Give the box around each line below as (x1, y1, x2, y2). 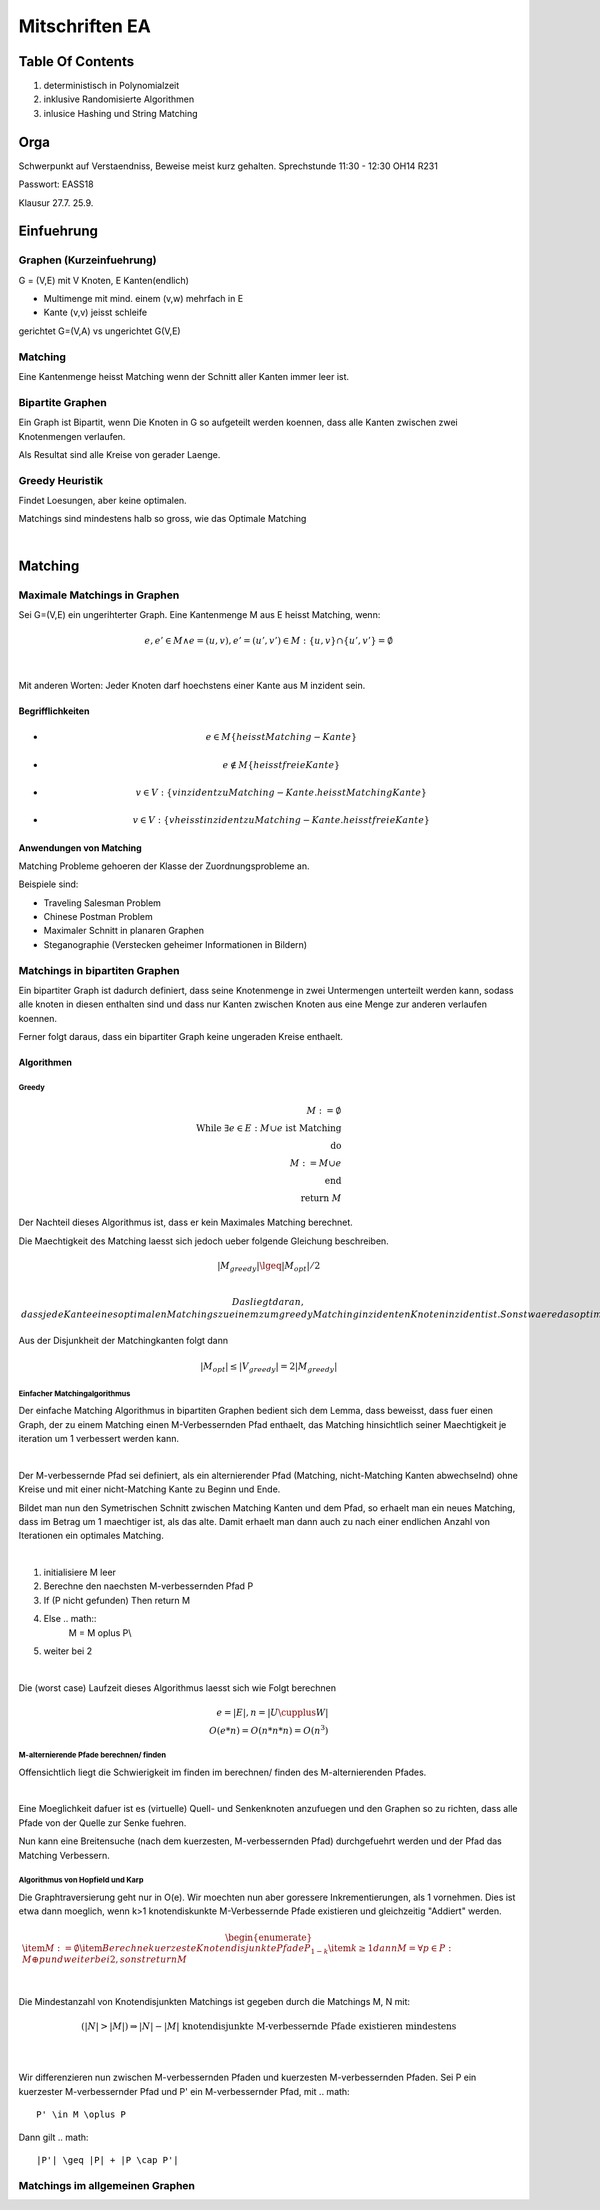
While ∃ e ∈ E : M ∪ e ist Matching (195, 1123, 342, 1134)
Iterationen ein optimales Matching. (18, 1530, 164, 1542)
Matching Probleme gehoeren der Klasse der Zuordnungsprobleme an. (18, 860, 310, 872)
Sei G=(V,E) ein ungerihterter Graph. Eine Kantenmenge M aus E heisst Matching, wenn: (18, 609, 381, 620)
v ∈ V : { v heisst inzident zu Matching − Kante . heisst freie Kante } (132, 815, 430, 826)
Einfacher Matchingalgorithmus (18, 1388, 131, 1399)
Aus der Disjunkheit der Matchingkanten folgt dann (18, 1335, 229, 1347)
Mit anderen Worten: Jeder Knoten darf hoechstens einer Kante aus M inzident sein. (18, 679, 366, 691)
